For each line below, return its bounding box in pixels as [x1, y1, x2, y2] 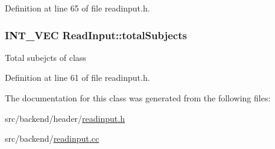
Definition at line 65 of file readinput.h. [5, 2, 150, 14]
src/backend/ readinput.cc [5, 132, 100, 145]
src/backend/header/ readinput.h [5, 112, 125, 124]
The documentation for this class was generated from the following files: [5, 92, 271, 104]
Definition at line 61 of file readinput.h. [5, 71, 150, 84]
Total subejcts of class [5, 51, 86, 63]
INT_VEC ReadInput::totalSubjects [5, 27, 187, 42]
